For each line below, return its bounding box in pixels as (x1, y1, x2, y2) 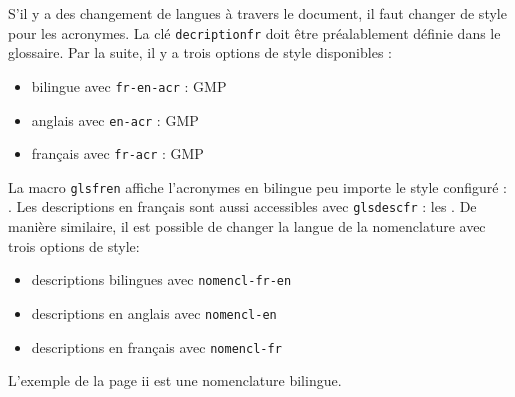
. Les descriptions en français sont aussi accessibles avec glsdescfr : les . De (8, 196, 477, 217)
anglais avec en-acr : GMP (31, 109, 199, 130)
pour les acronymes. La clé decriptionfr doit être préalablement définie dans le (8, 22, 501, 43)
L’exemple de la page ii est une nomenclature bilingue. (8, 370, 342, 391)
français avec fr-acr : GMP (31, 143, 204, 164)
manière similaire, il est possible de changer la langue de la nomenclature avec (8, 216, 486, 237)
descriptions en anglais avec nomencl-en (31, 302, 277, 323)
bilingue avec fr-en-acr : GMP (31, 75, 227, 96)
